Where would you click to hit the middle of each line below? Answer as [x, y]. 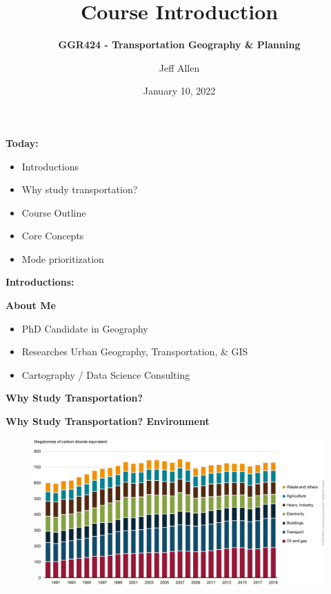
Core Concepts [53, 236]
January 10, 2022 [179, 91]
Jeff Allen [179, 67]
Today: [22, 142]
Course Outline [54, 212]
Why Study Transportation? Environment [108, 421]
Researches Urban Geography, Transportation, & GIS [135, 352]
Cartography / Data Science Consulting [106, 374]
